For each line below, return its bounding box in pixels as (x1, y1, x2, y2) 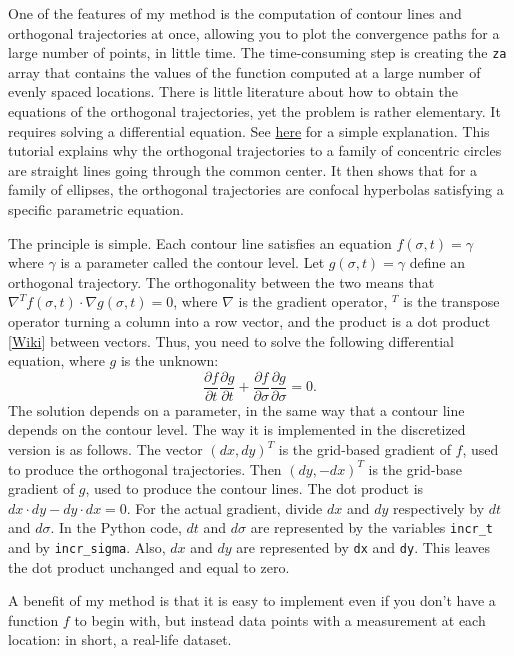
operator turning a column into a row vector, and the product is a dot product (8, 310, 491, 331)
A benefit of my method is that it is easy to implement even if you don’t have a (8, 590, 496, 611)
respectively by (393, 497, 485, 518)
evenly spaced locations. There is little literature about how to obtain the (8, 81, 458, 102)
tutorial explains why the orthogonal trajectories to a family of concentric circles (8, 140, 502, 161)
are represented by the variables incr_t (250, 517, 494, 538)
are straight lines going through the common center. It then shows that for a (8, 159, 478, 180)
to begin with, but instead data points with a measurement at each (74, 609, 486, 630)
